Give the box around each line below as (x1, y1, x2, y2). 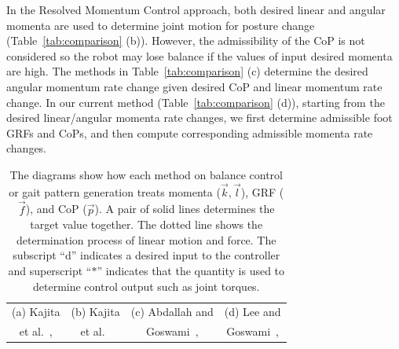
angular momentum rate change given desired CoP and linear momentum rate (6, 78, 383, 94)
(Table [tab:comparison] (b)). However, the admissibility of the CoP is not (6, 32, 365, 49)
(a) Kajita (12, 303, 60, 320)
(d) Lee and (224, 303, 281, 320)
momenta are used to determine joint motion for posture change (6, 17, 315, 33)
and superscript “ (8, 262, 92, 278)
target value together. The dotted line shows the (30, 216, 263, 233)
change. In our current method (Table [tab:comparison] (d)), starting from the (6, 94, 385, 110)
